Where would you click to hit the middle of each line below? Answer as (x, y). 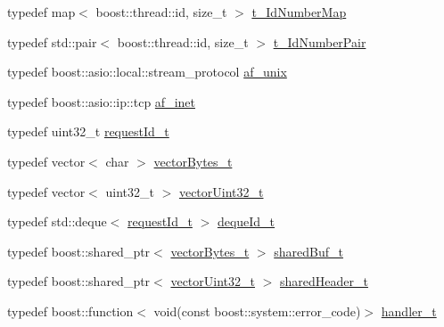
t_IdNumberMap (299, 12)
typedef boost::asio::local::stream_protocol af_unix (147, 72)
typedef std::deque (57, 221)
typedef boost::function (70, 311)
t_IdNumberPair (320, 41)
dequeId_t (246, 221)
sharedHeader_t (324, 281)
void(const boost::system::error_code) (257, 311)
